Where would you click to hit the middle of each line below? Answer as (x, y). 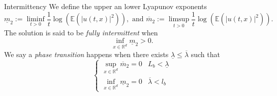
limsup (179, 19)
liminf (36, 19)
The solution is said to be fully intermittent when (81, 33)
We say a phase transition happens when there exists (86, 54)
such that (205, 54)
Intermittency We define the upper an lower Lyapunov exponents (106, 6)
